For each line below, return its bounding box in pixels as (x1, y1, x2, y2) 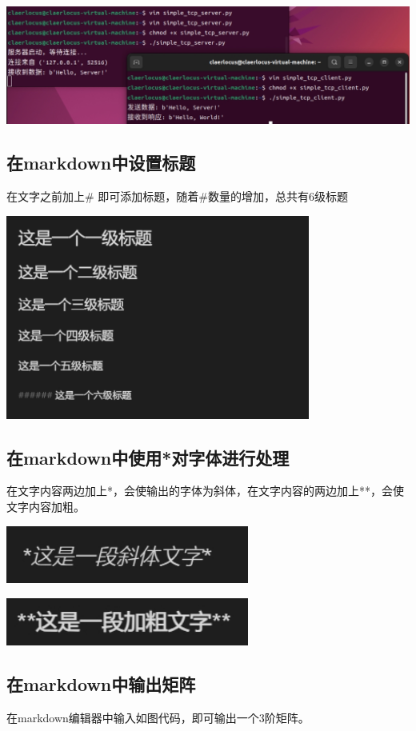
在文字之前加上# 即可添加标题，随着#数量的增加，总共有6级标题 (6, 187, 348, 204)
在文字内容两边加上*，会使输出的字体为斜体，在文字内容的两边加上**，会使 (6, 482, 404, 499)
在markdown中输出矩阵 (6, 672, 196, 697)
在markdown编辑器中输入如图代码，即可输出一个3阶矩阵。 (6, 709, 310, 725)
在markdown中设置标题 (6, 150, 196, 175)
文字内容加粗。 (6, 498, 85, 515)
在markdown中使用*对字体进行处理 (6, 445, 290, 469)
